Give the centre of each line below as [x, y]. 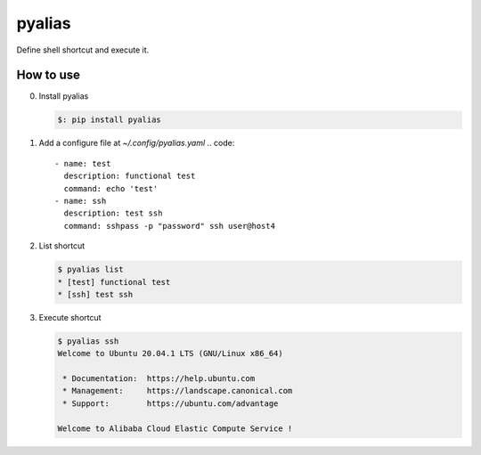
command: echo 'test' [111, 188]
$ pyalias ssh [88, 341]
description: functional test [130, 176]
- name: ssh [81, 201]
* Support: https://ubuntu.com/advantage [171, 403]
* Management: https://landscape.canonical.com [178, 391]
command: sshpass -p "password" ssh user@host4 [170, 226]
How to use [48, 75]
